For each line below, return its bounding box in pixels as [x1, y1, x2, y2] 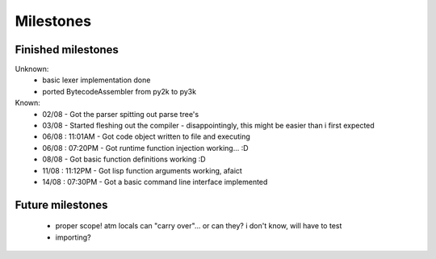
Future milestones [15, 198, 108, 211]
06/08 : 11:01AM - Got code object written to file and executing [42, 132, 250, 141]
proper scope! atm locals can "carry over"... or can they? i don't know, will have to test [55, 221, 342, 231]
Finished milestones [15, 43, 119, 56]
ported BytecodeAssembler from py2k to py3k [42, 86, 197, 96]
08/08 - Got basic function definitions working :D [42, 154, 206, 165]
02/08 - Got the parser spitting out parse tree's [42, 109, 199, 119]
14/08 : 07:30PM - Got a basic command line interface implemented [42, 177, 268, 186]
